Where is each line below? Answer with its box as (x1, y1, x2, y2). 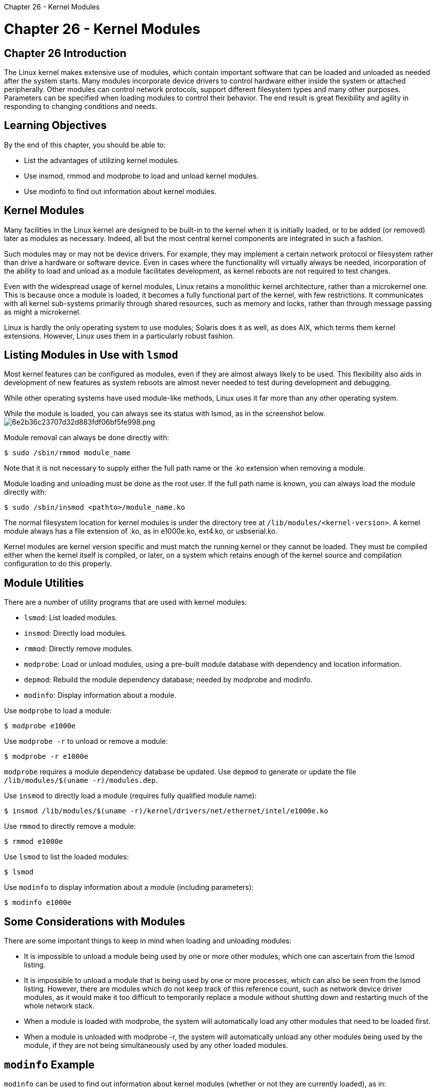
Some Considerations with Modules (4, 915, 185, 928)
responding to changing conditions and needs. (4, 102, 157, 111)
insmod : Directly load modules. (24, 629, 127, 638)
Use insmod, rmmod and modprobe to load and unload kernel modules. (24, 171, 259, 180)
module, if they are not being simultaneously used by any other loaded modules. (24, 1041, 288, 1050)
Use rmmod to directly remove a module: (4, 822, 136, 831)
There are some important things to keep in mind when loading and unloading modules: (4, 936, 292, 945)
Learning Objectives (4, 119, 107, 132)
